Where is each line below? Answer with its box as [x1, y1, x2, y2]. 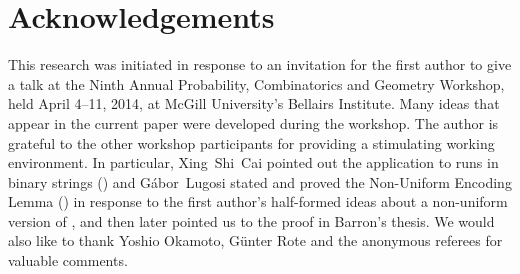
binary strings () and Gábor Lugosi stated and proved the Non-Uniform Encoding [8, 171, 512, 192]
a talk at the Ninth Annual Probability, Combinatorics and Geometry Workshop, [8, 73, 505, 94]
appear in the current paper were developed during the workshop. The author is [8, 112, 499, 133]
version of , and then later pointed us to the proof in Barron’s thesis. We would [8, 210, 495, 231]
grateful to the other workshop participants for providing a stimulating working [8, 132, 495, 153]
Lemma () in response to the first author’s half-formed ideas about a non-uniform [8, 191, 508, 212]
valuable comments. [8, 250, 128, 271]
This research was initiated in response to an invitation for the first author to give [8, 54, 512, 75]
